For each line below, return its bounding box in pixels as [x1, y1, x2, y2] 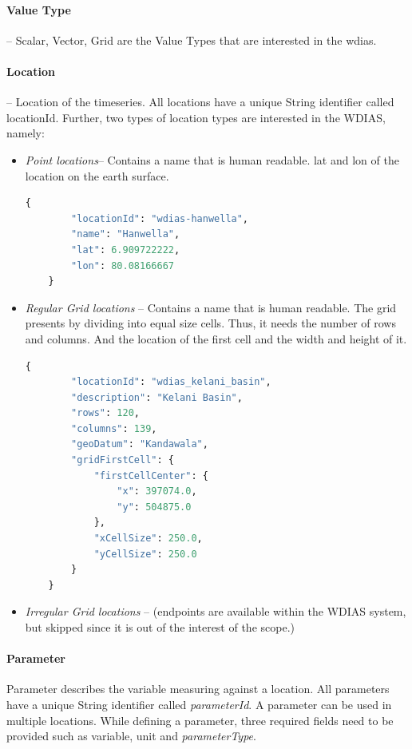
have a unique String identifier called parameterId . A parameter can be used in [6, 695, 392, 712]
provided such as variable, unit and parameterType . [6, 727, 256, 744]
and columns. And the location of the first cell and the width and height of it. [25, 330, 407, 347]
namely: [6, 125, 45, 141]
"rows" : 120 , [71, 407, 141, 419]
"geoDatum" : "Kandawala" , [71, 438, 208, 450]
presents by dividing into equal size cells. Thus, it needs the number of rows [25, 315, 396, 331]
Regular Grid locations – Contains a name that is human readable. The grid [25, 299, 397, 315]
